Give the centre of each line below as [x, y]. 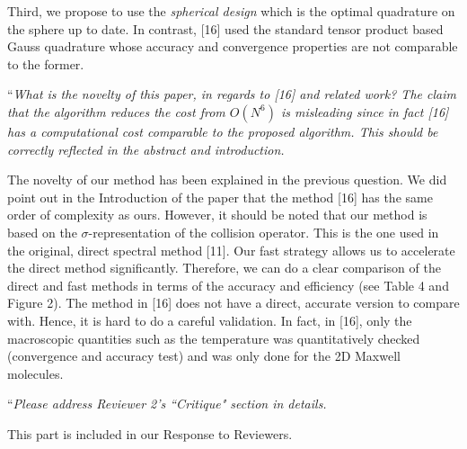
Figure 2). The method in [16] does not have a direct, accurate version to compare [233, 303]
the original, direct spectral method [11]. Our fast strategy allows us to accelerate [231, 250]
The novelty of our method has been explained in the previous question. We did [227, 180]
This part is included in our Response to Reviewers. [150, 433]
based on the [42, 232]
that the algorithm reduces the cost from [116, 111]
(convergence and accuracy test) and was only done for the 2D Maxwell [204, 356]
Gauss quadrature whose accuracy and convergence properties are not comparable [233, 46]
